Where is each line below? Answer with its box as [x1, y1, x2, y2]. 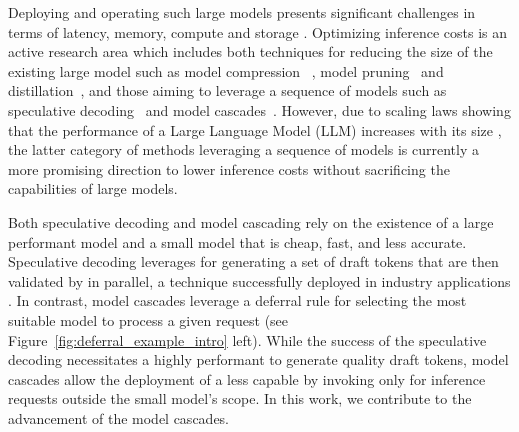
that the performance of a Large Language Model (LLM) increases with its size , [8, 119, 502, 140]
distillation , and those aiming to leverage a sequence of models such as [8, 80, 447, 101]
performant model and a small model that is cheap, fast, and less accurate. [8, 231, 467, 252]
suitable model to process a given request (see [8, 309, 289, 330]
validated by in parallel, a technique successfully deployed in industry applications [8, 270, 511, 291]
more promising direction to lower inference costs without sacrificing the [8, 158, 450, 179]
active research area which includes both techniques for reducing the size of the [8, 41, 493, 62]
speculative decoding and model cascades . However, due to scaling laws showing [8, 99, 511, 120]
